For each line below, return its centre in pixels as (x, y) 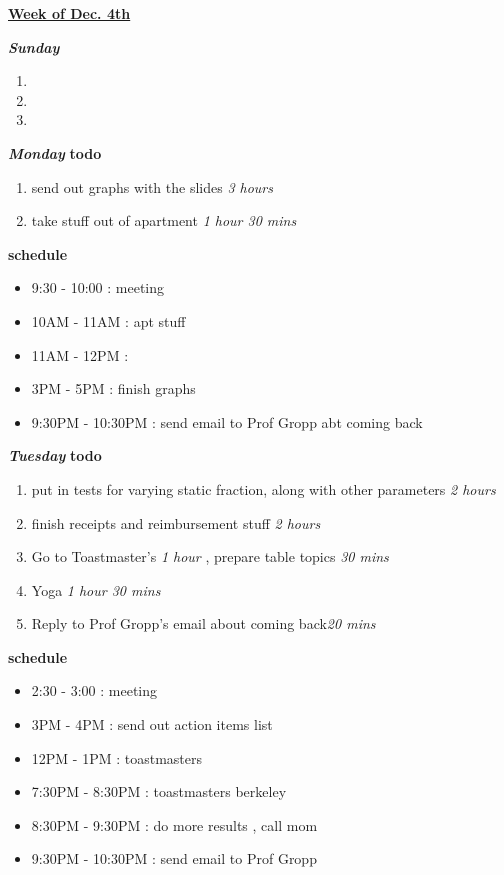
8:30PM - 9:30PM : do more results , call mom (174, 824)
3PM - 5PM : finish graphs (113, 388)
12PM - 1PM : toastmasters (116, 757)
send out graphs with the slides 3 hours (152, 186)
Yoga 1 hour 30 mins (96, 589)
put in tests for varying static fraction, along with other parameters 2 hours (263, 488)
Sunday (34, 46)
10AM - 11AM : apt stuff (108, 320)
